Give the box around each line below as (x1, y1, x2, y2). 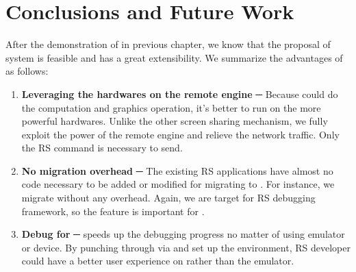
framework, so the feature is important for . (21, 203, 205, 218)
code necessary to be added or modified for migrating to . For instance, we (21, 177, 335, 191)
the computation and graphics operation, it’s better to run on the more (21, 100, 321, 114)
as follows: (5, 64, 49, 78)
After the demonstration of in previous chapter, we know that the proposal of (5, 37, 331, 51)
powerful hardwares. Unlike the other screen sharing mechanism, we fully (21, 114, 328, 128)
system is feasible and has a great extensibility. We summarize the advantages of (5, 50, 343, 64)
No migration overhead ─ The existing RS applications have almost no (21, 163, 333, 177)
